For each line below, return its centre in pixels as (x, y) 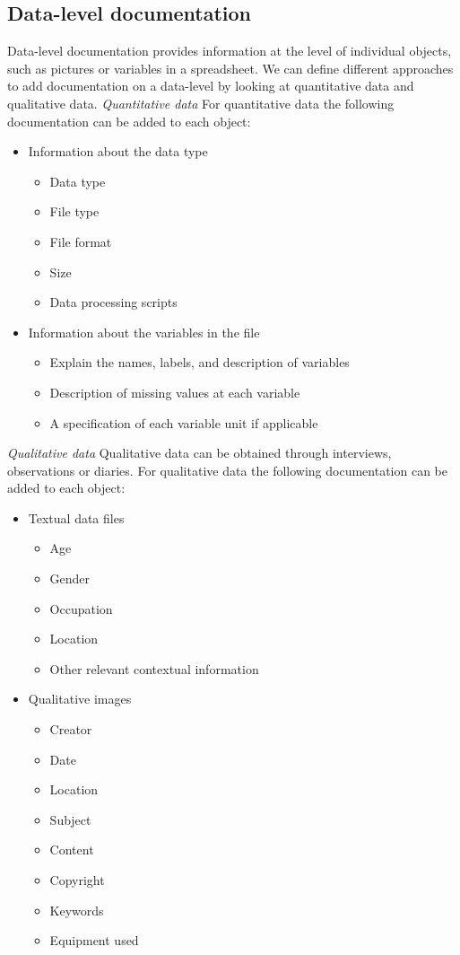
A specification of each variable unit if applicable (184, 422)
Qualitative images (80, 699)
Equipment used (94, 940)
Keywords (77, 910)
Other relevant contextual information (154, 668)
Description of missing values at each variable (175, 392)
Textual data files (76, 517)
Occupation (81, 608)
